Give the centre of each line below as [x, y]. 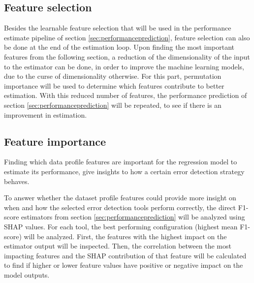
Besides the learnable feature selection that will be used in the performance [118, 28]
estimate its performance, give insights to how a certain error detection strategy [124, 171]
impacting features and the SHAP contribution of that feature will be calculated [125, 255]
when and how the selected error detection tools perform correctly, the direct [120, 207]
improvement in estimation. [46, 114]
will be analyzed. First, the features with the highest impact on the [125, 236]
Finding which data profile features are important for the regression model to [121, 162]
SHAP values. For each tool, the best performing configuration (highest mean [121, 226]
